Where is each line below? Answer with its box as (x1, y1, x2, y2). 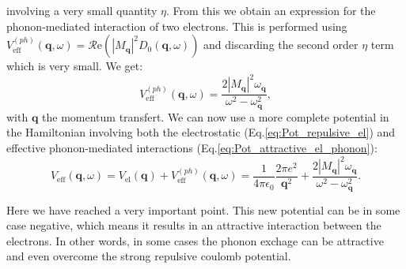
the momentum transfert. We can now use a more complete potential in (42, 108, 389, 125)
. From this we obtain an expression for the (165, 2, 376, 18)
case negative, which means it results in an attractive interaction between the (6, 217, 381, 234)
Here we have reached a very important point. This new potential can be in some (6, 201, 400, 218)
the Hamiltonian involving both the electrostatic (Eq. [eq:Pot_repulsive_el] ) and (6, 124, 396, 140)
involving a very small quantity (6, 2, 157, 18)
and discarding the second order (203, 36, 359, 53)
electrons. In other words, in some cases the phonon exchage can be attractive (6, 232, 384, 248)
